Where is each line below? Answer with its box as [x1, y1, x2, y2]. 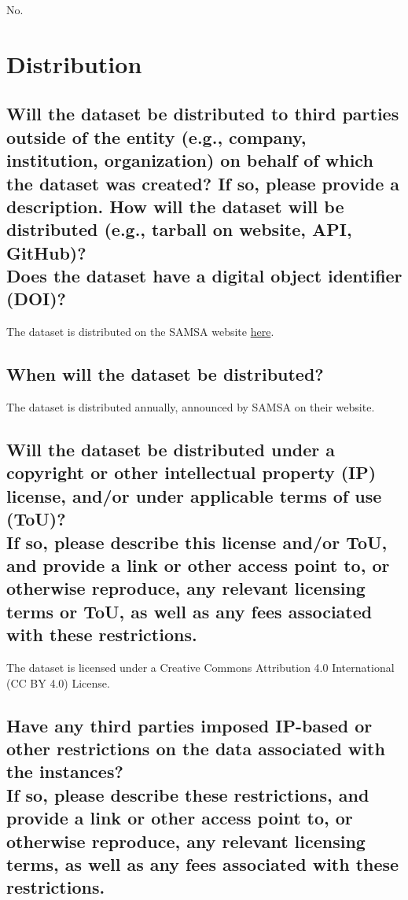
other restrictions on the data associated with [6, 736, 385, 760]
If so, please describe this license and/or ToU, [6, 529, 388, 554]
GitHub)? [6, 240, 86, 264]
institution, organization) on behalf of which [6, 148, 373, 172]
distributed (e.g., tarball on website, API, [6, 217, 352, 242]
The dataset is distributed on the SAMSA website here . [6, 323, 274, 340]
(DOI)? [6, 286, 66, 311]
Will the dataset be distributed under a [6, 437, 336, 462]
